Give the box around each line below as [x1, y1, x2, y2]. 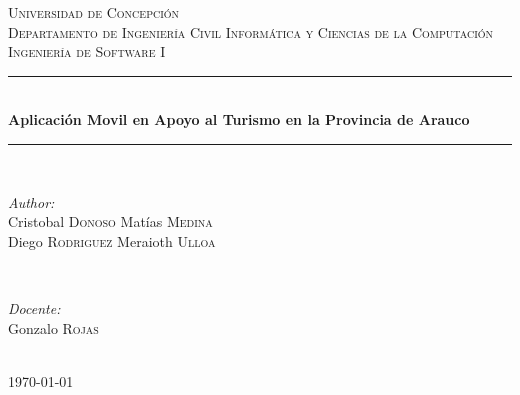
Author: [8, 191, 55, 212]
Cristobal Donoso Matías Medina [8, 211, 213, 232]
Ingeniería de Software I [8, 41, 166, 62]
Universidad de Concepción [8, 2, 180, 22]
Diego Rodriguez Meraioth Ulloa [8, 230, 216, 251]
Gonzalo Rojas [8, 317, 99, 338]
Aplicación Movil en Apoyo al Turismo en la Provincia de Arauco [8, 109, 470, 130]
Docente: [8, 297, 61, 318]
